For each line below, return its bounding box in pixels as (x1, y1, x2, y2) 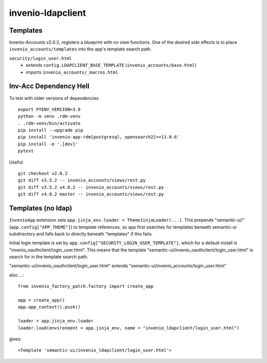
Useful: (9, 159, 24, 165)
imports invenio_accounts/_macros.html (26, 69, 119, 75)
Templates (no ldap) (9, 204, 73, 213)
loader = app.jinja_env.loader (18, 318, 94, 324)
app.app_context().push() (18, 304, 81, 310)
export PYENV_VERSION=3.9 (18, 106, 81, 112)
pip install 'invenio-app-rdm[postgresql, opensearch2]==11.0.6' (18, 134, 180, 140)
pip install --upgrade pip (18, 128, 84, 133)
